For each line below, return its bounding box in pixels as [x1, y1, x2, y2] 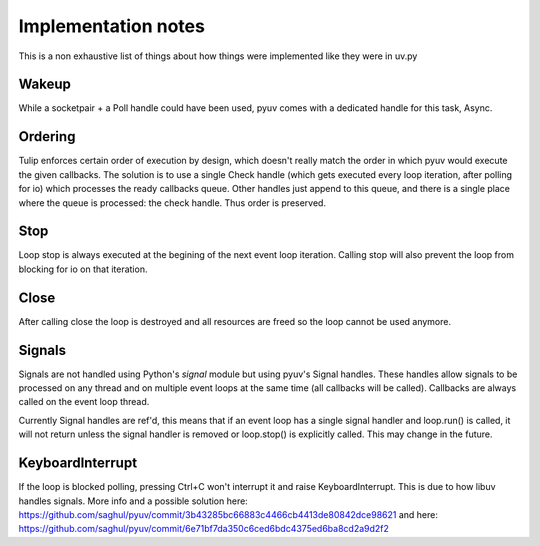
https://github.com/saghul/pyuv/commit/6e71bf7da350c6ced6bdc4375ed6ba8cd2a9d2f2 [18, 523, 390, 535]
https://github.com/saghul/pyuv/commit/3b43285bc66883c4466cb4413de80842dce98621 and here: [18, 508, 439, 520]
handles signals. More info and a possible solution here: [18, 495, 249, 507]
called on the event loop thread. [18, 396, 150, 408]
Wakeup [18, 76, 72, 93]
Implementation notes [18, 15, 205, 37]
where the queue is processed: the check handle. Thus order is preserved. [18, 196, 327, 209]
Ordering [18, 128, 76, 145]
